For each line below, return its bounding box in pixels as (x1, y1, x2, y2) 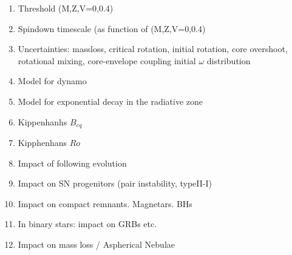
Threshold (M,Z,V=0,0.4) (18, 2, 114, 14)
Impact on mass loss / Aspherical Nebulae (18, 237, 175, 250)
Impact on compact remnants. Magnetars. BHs (18, 197, 192, 210)
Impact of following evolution (18, 156, 127, 169)
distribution (206, 54, 251, 67)
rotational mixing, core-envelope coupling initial (18, 54, 196, 67)
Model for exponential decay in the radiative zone (18, 94, 203, 107)
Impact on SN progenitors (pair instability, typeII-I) (18, 177, 212, 190)
